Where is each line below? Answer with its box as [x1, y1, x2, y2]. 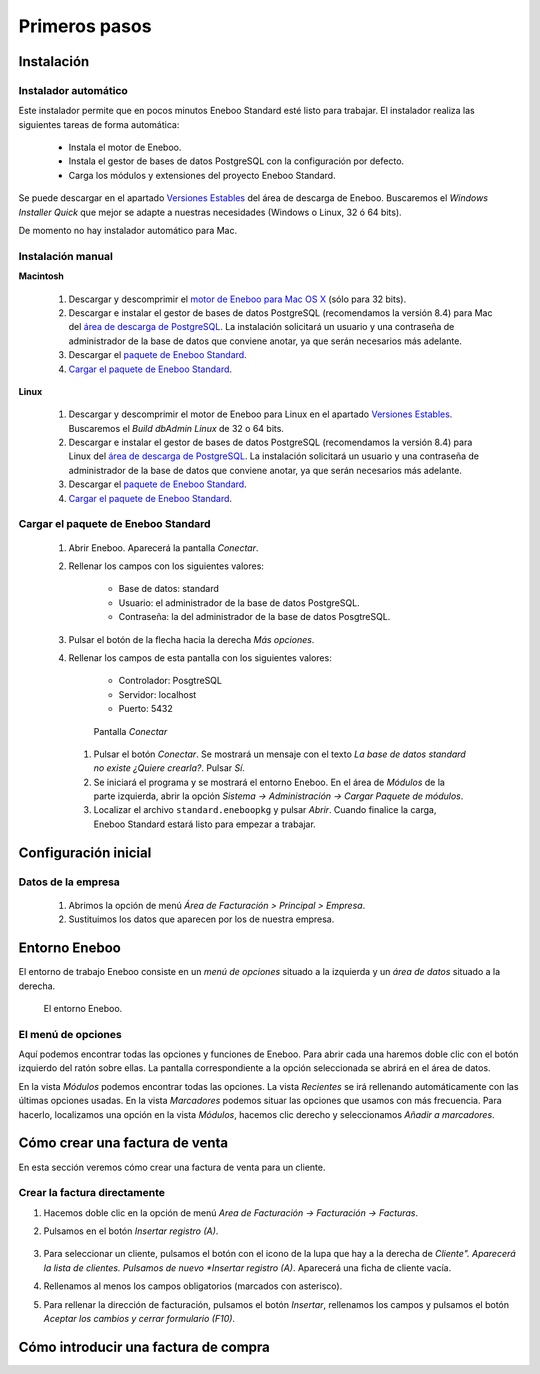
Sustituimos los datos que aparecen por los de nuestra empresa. [68, 913, 335, 925]
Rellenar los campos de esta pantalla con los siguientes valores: [68, 651, 332, 664]
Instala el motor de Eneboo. [68, 141, 182, 154]
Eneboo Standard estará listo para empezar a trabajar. [93, 818, 317, 830]
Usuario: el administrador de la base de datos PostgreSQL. [118, 596, 360, 609]
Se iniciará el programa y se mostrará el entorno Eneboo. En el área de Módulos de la [93, 776, 445, 788]
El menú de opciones [18, 1027, 122, 1041]
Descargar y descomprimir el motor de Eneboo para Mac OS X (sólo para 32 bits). [68, 293, 407, 305]
